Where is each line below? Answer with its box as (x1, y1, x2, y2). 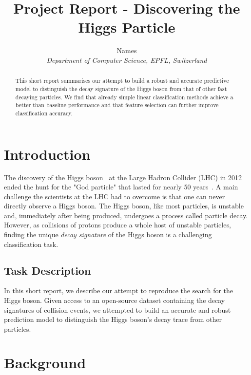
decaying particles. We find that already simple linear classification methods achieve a (15, 93, 233, 101)
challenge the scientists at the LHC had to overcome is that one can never (4, 191, 225, 201)
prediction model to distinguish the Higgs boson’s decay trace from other (4, 314, 222, 324)
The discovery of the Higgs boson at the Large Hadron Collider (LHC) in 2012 (4, 172, 242, 182)
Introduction (4, 144, 91, 164)
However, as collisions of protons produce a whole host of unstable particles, (4, 220, 231, 230)
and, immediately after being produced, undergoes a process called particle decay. (4, 210, 248, 220)
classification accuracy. (15, 109, 73, 117)
